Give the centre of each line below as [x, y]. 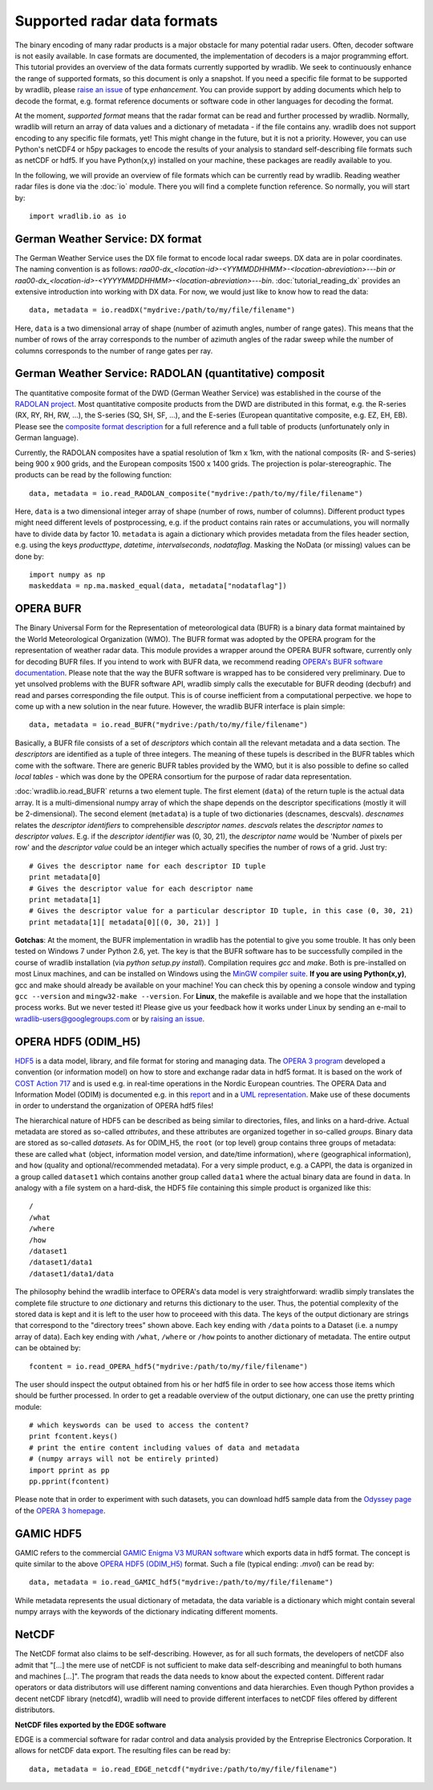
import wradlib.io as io [78, 216]
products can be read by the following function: [93, 475]
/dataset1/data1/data [71, 1273]
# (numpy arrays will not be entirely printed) [124, 1459]
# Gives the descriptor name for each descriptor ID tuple [148, 866]
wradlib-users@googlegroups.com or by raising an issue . [109, 1018]
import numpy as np [67, 575]
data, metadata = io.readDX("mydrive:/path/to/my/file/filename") [162, 310]
